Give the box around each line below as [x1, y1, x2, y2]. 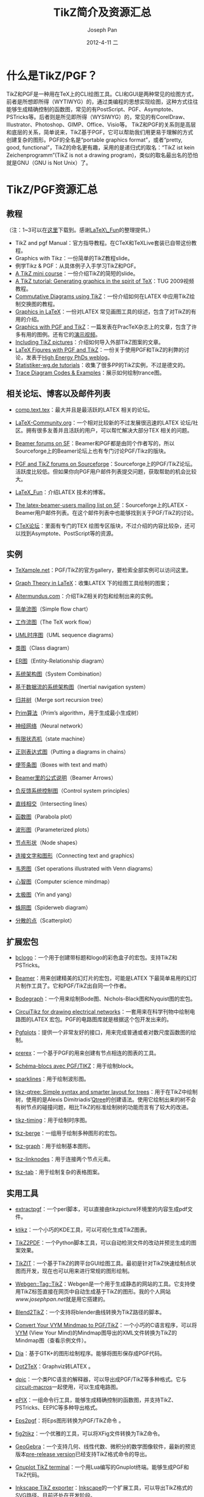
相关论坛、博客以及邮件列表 [6, 388, 111, 399]
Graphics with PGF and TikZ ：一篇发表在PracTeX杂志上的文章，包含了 [15, 323, 192, 330]
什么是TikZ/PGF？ [6, 68, 98, 82]
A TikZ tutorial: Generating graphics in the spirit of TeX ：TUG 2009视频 [15, 277, 194, 285]
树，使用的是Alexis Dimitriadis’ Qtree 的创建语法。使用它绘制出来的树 [15, 1096, 186, 1103]
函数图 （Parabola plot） [15, 813, 76, 820]
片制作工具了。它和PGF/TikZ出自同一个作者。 [15, 982, 130, 989]
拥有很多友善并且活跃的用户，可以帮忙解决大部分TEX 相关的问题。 [26, 426, 193, 434]
